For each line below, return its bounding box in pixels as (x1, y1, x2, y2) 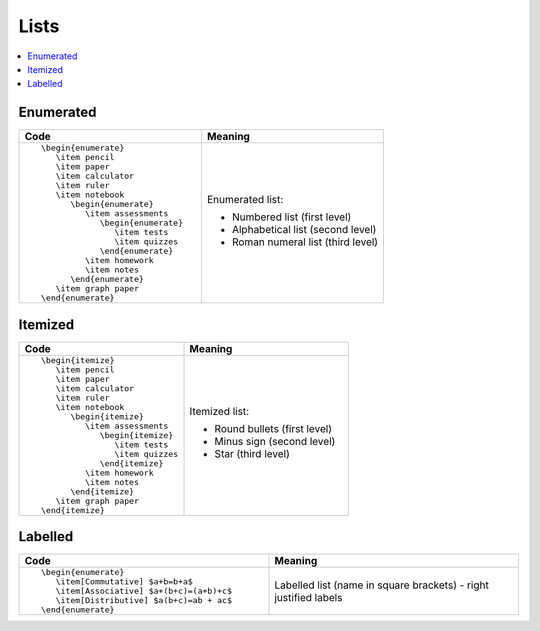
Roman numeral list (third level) (231, 235, 379, 249)
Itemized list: (189, 405, 250, 419)
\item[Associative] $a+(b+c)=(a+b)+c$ (55, 586, 232, 597)
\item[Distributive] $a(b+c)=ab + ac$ (55, 595, 232, 606)
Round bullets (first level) (214, 422, 333, 436)
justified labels (274, 590, 343, 604)
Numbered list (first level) (231, 210, 352, 224)
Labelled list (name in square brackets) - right (274, 578, 489, 592)
